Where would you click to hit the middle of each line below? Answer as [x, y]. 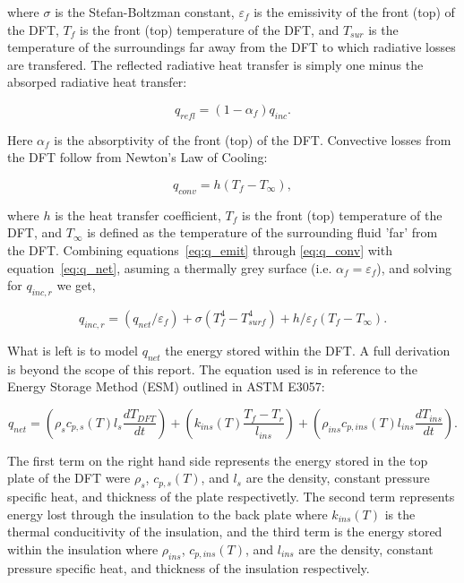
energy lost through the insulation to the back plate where [168, 514]
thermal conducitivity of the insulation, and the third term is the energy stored [225, 532]
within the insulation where [83, 549]
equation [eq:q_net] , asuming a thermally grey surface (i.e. [170, 267]
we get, [76, 285]
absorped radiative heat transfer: [97, 82]
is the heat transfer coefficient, [138, 214]
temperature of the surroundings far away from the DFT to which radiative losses [232, 47]
